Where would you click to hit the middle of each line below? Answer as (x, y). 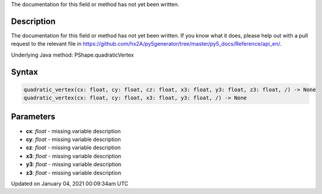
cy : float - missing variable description (74, 139)
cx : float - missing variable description (73, 131)
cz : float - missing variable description (73, 148)
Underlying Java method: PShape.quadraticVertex (72, 55)
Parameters (33, 117)
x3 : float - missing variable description (74, 156)
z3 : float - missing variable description (74, 173)
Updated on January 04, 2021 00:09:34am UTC (69, 183)
